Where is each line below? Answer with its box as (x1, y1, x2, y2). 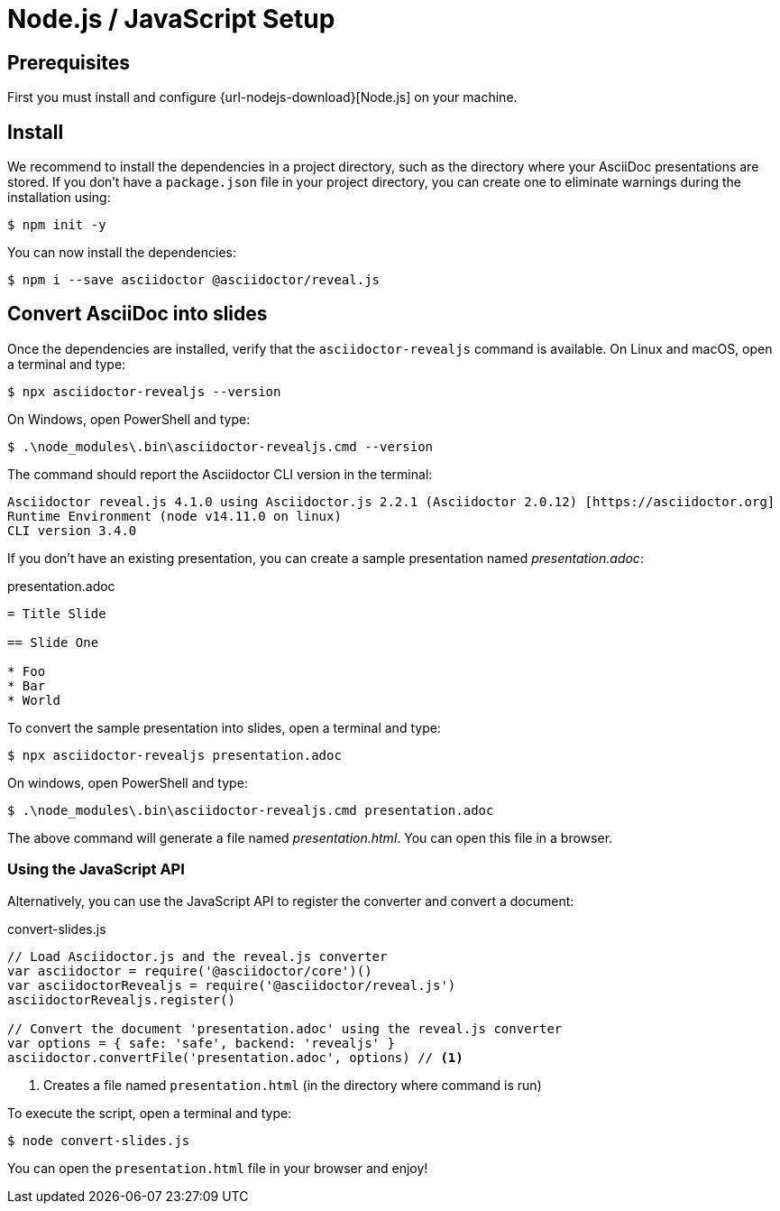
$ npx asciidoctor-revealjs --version (7, 384, 281, 399)
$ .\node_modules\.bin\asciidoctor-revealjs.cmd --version (7, 439, 434, 454)
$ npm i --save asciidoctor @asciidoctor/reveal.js (7, 273, 381, 288)
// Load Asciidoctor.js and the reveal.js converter (7, 948, 388, 964)
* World (7, 692, 61, 707)
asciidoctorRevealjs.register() (7, 992, 235, 1007)
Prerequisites (7, 51, 130, 74)
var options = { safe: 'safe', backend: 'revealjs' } (7, 1035, 395, 1050)
